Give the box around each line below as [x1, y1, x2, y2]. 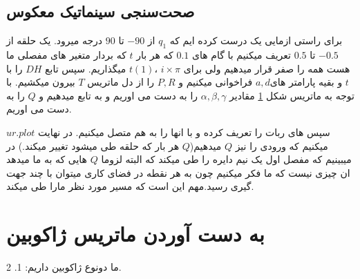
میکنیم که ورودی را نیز [235, 138, 328, 153]
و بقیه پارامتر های [269, 75, 343, 89]
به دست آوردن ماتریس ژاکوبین [6, 220, 265, 248]
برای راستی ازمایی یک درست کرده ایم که [169, 33, 343, 48]
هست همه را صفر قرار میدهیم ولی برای [183, 61, 350, 75]
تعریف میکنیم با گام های [191, 48, 291, 61]
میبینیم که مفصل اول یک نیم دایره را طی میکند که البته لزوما [101, 152, 352, 166]
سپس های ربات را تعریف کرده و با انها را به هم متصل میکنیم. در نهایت [38, 124, 330, 139]
